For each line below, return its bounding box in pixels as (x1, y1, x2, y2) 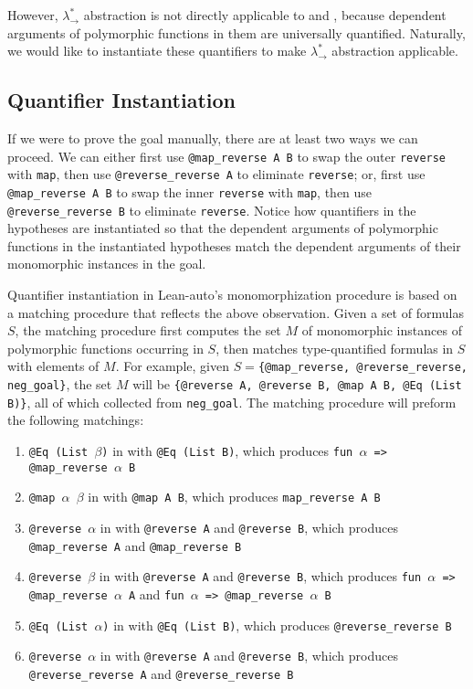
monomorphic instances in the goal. (7, 254, 206, 273)
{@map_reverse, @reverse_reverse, (258, 361, 468, 375)
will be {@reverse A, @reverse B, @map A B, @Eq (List (132, 375, 462, 394)
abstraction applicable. (331, 41, 458, 60)
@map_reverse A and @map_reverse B (28, 535, 242, 555)
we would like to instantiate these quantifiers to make (7, 41, 307, 60)
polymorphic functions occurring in (7, 338, 204, 357)
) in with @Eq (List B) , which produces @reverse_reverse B (102, 615, 452, 634)
